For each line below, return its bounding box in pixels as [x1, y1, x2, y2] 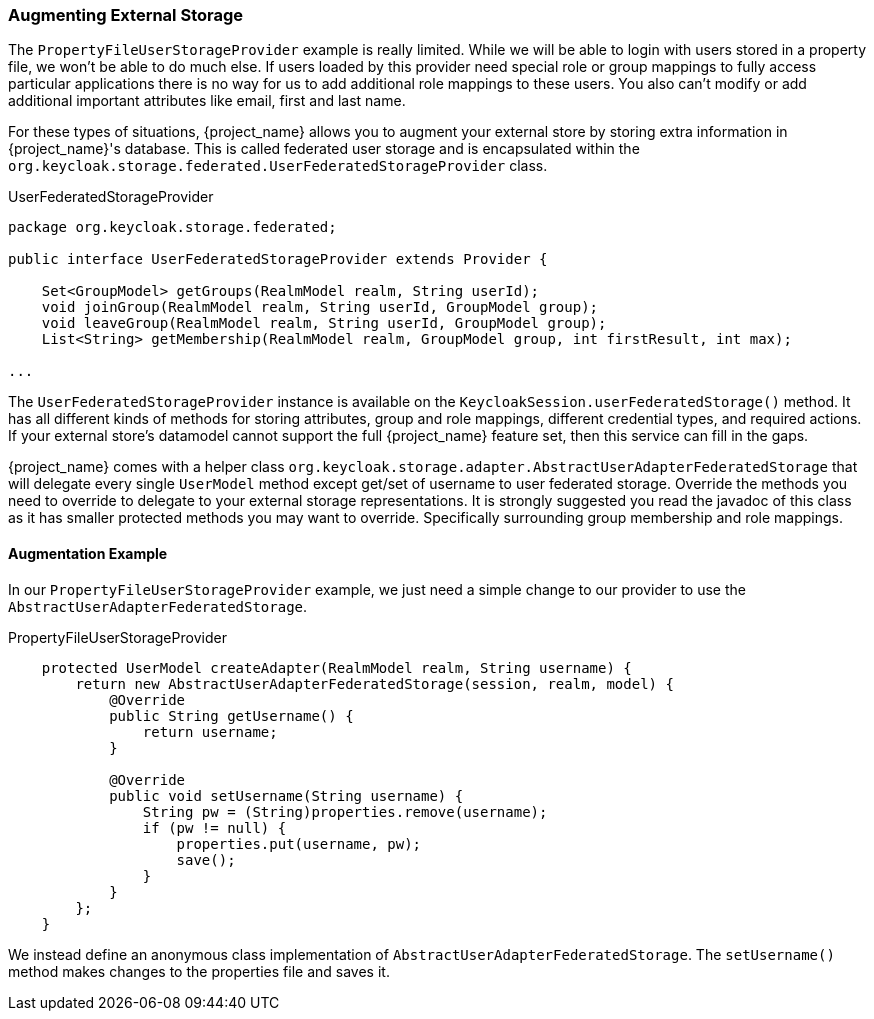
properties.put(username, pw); [176, 835, 422, 852]
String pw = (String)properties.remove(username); [142, 803, 548, 820]
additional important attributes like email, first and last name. [8, 92, 406, 110]
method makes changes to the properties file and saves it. [8, 962, 390, 980]
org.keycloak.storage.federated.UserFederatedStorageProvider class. [8, 157, 548, 175]
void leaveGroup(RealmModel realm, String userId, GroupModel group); [41, 315, 607, 332]
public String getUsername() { [109, 707, 354, 724]
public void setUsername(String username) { [109, 787, 464, 804]
